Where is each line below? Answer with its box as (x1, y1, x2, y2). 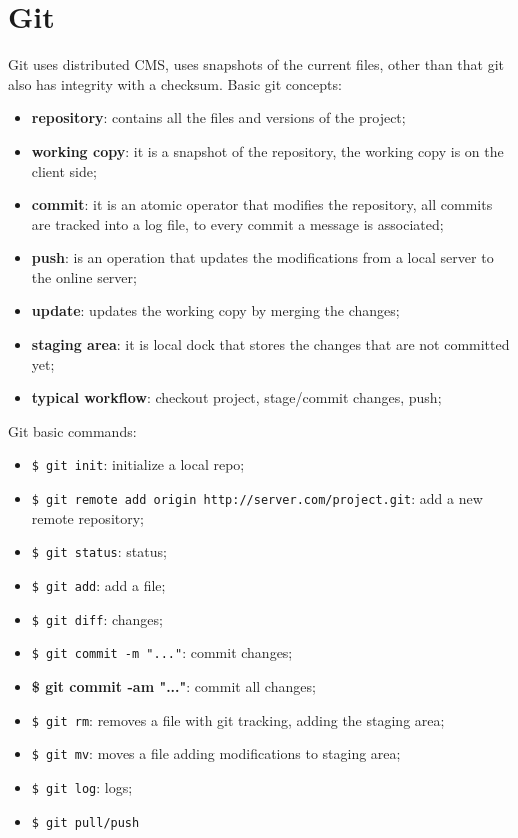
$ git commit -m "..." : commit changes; (31, 642, 293, 663)
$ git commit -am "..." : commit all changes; (31, 675, 316, 696)
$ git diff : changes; (31, 608, 163, 629)
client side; (31, 160, 97, 181)
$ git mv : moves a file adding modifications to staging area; (31, 743, 401, 764)
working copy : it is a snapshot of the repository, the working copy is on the (31, 140, 504, 161)
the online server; (31, 266, 137, 287)
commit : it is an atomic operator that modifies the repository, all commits (31, 194, 493, 215)
